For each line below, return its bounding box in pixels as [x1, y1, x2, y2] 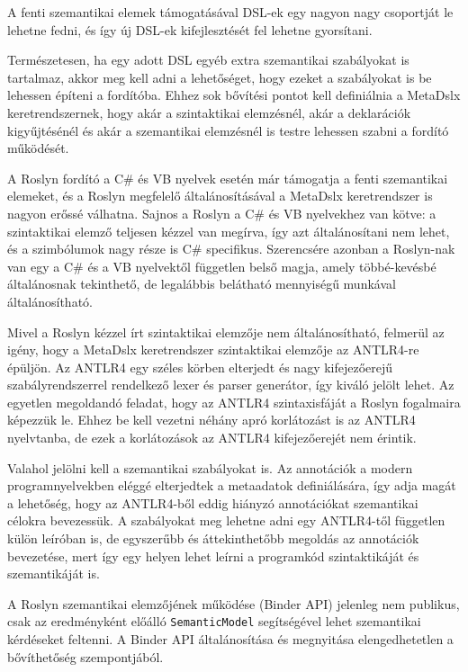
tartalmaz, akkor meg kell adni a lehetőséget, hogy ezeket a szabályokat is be [7, 67, 432, 86]
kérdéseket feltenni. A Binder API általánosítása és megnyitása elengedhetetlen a [7, 630, 454, 649]
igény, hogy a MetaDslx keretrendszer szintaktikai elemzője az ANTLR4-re [7, 340, 419, 359]
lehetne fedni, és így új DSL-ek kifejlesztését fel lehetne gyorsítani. [7, 20, 373, 39]
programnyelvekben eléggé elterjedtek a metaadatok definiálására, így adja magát [7, 476, 456, 495]
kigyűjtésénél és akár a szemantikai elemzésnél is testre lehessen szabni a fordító [7, 121, 449, 139]
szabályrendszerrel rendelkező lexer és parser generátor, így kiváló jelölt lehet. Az [7, 375, 454, 394]
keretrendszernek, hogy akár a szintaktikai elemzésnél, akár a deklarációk [7, 103, 411, 121]
